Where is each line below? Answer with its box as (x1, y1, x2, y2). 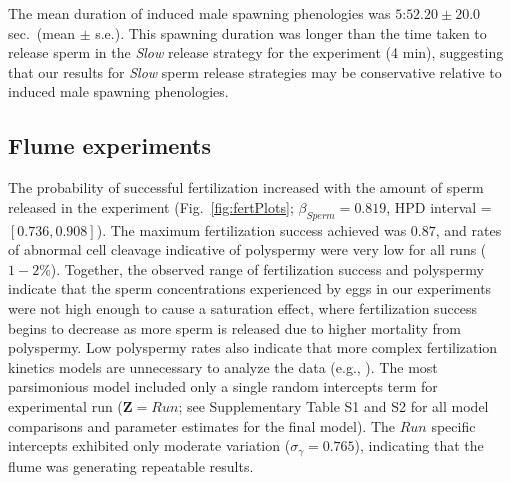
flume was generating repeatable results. (8, 455, 254, 476)
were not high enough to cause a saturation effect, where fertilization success (8, 297, 478, 318)
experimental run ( (8, 395, 123, 416)
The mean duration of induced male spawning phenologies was (8, 3, 391, 23)
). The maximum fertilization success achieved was (96, 219, 407, 240)
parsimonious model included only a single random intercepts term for (8, 376, 438, 397)
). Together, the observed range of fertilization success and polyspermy (50, 258, 484, 279)
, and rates (435, 219, 502, 240)
